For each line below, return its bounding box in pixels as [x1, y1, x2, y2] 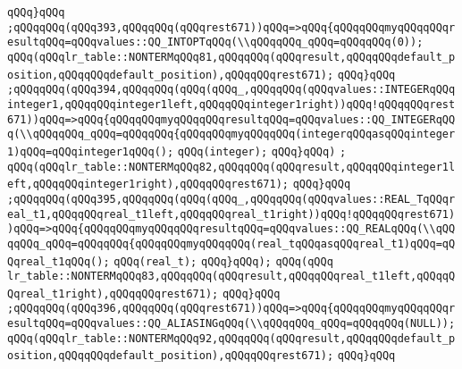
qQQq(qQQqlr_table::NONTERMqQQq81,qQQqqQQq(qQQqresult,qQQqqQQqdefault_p [7, 50, 456, 63]
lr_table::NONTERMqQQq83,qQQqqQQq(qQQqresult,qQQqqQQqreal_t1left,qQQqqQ [7, 270, 456, 283]
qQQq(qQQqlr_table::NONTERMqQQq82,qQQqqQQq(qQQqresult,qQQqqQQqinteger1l [7, 160, 456, 173]
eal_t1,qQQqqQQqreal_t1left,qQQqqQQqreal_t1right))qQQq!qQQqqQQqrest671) [7, 207, 456, 221]
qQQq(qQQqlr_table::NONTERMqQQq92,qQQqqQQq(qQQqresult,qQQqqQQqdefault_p [7, 331, 456, 345]
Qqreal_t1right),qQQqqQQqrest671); [7, 287, 219, 300]
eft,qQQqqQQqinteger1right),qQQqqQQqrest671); [7, 178, 289, 191]
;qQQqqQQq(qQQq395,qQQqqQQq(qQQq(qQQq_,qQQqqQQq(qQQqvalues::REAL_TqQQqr [7, 192, 456, 205]
